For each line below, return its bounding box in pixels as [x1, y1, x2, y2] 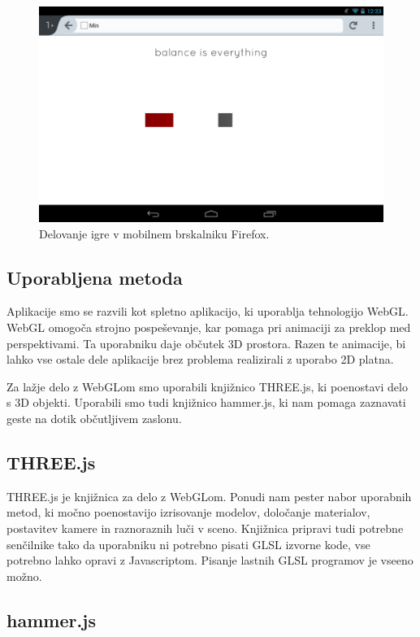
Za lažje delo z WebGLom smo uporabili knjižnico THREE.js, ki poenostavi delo [6, 377, 408, 395]
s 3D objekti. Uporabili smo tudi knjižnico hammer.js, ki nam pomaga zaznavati [6, 394, 406, 411]
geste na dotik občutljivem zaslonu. [6, 409, 182, 426]
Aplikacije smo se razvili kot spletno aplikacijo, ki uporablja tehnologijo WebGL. [6, 303, 409, 320]
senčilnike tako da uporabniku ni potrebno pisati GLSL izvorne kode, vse [6, 535, 370, 552]
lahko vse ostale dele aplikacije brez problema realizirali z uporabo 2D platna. [6, 351, 394, 368]
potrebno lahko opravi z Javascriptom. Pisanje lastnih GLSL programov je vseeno [6, 552, 414, 569]
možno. [6, 567, 42, 584]
